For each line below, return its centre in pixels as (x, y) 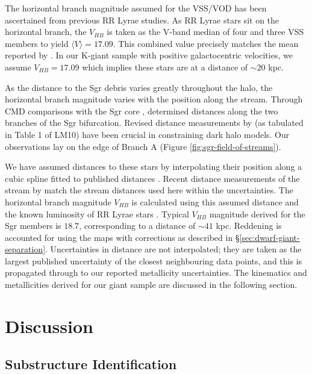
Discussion (49, 326)
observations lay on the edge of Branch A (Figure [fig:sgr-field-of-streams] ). (143, 146)
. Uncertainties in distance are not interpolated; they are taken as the (173, 249)
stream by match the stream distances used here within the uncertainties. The (149, 190)
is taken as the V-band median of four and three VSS (205, 32)
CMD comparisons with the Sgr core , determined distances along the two (142, 111)
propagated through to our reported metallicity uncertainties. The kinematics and (156, 273)
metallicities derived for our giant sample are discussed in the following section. (151, 285)
